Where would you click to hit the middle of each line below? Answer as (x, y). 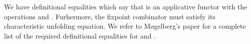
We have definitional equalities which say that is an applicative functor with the (126, 6)
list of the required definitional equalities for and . (80, 35)
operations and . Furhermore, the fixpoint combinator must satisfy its (110, 16)
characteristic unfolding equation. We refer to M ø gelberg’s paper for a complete (125, 26)
